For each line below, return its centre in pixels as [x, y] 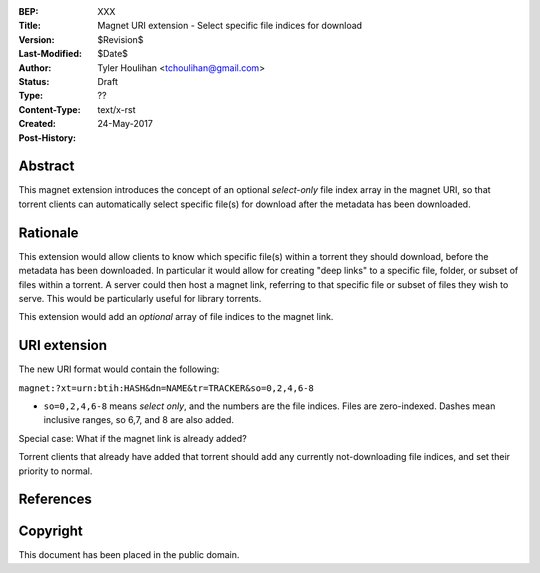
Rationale [48, 232]
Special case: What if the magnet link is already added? [132, 438]
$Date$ [113, 54]
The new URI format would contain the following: [119, 369]
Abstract [46, 166]
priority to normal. [55, 471]
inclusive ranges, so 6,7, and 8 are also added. [139, 420]
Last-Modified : [50, 54]
